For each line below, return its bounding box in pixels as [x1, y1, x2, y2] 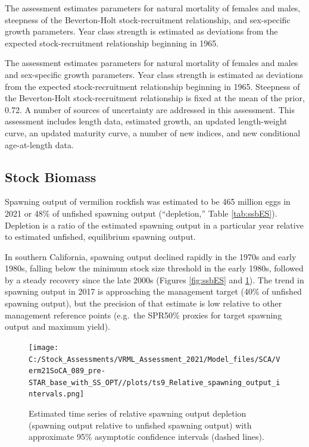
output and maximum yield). [5, 320, 110, 333]
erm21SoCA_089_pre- [29, 367, 105, 376]
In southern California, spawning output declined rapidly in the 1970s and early [5, 250, 296, 262]
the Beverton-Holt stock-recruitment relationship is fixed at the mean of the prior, [5, 92, 305, 104]
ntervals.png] [29, 390, 85, 399]
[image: [29, 343, 59, 352]
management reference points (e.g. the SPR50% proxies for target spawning [5, 308, 282, 321]
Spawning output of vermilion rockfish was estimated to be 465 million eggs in [5, 195, 291, 208]
